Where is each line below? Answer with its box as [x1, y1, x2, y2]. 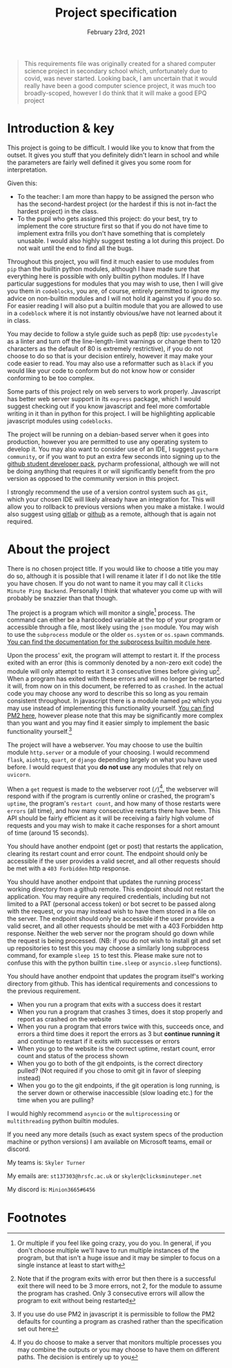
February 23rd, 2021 [87, 28, 145, 36]
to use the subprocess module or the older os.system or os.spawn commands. [7, 631, 224, 639]
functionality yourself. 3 [7, 726, 72, 735]
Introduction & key [7, 121, 115, 137]
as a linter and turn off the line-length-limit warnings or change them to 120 [7, 337, 221, 345]
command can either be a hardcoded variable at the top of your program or [7, 615, 222, 624]
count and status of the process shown [17, 1052, 129, 1060]
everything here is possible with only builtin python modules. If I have [7, 272, 204, 280]
